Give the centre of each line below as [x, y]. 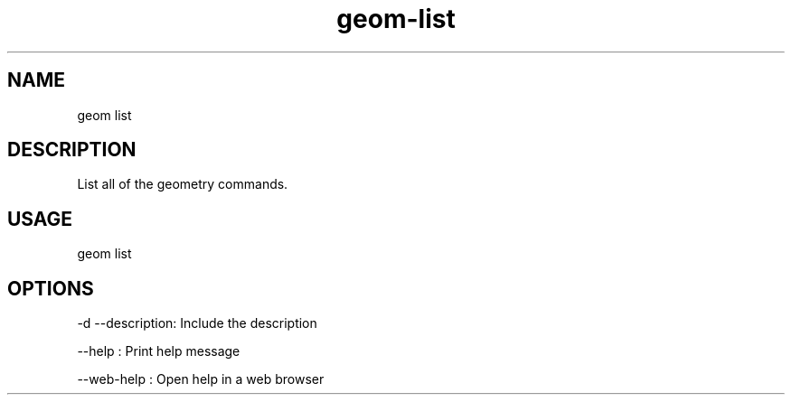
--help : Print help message [159, 351]
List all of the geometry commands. [183, 184]
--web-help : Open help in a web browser [201, 379]
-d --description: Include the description [197, 323]
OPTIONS [51, 288]
